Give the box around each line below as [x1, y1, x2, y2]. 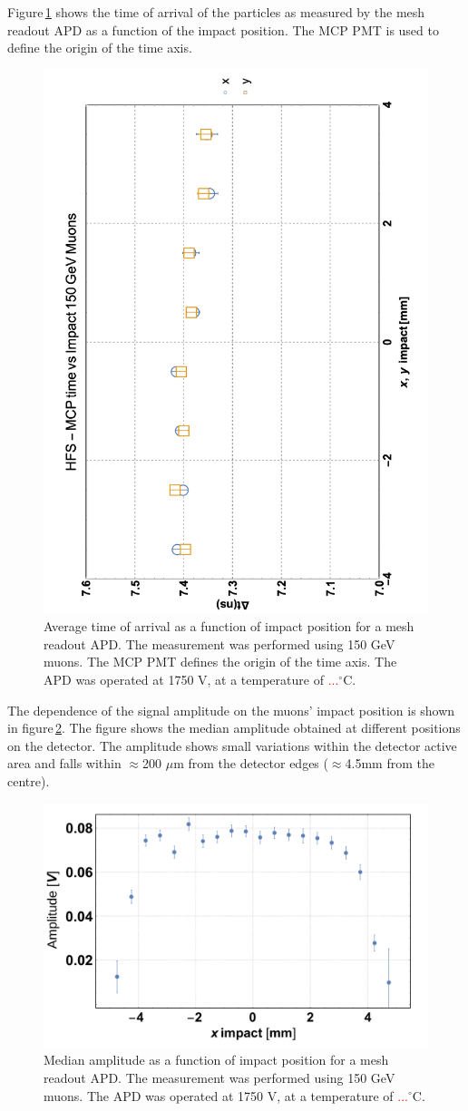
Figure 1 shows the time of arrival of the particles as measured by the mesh [7, 3, 425, 21]
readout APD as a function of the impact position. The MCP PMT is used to [7, 20, 439, 39]
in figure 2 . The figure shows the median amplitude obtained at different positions [7, 718, 461, 737]
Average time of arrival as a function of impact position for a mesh [44, 617, 414, 636]
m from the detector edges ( [173, 754, 328, 773]
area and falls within [7, 754, 122, 773]
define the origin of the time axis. [7, 38, 192, 57]
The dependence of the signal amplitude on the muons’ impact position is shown [7, 700, 455, 719]
